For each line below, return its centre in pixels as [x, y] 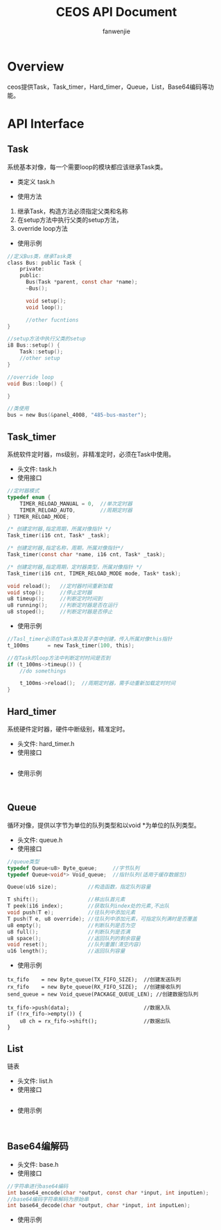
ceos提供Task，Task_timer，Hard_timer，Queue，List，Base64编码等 [107, 87]
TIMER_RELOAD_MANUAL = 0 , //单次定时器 [76, 503]
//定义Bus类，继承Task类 [39, 256]
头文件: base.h [38, 1164]
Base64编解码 [38, 1146]
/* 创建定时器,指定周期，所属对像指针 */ [60, 529]
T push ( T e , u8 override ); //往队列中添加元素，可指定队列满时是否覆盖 [102, 919]
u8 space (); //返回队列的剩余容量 [74, 938]
